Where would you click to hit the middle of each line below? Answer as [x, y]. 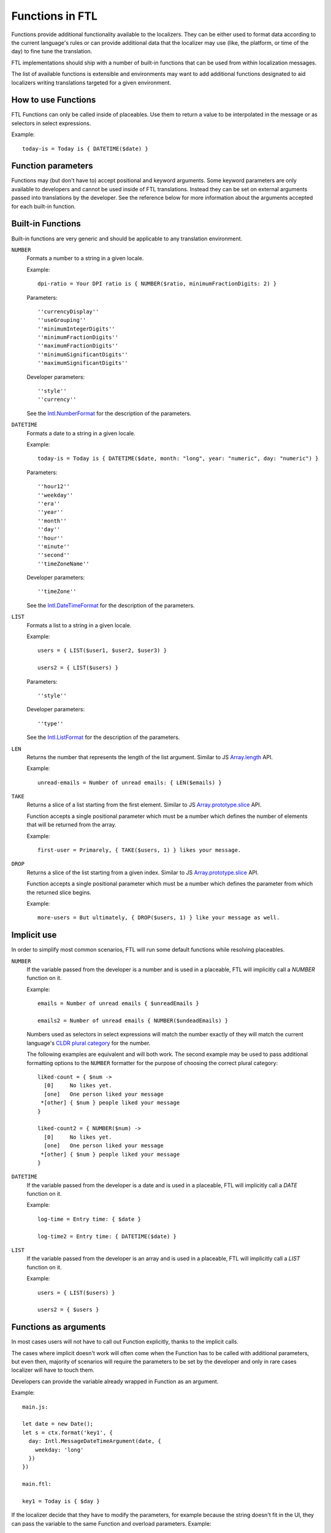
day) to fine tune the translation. [52, 52]
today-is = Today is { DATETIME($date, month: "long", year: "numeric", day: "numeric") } [178, 459]
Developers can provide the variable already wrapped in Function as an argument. [115, 1381]
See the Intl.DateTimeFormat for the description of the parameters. [111, 605]
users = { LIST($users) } [77, 1293]
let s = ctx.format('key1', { [68, 1432]
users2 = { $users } [68, 1310]
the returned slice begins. [59, 892]
